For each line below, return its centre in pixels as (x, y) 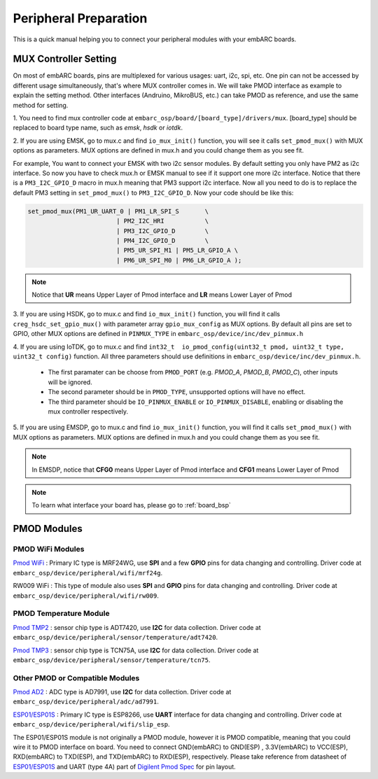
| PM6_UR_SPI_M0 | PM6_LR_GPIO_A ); (179, 260)
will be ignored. (70, 382)
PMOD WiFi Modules (49, 549)
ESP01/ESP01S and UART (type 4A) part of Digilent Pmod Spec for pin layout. (124, 766)
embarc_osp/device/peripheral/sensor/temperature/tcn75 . (112, 660)
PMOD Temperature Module (61, 614)
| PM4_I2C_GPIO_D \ (162, 240)
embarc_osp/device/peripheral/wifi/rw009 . (86, 596)
